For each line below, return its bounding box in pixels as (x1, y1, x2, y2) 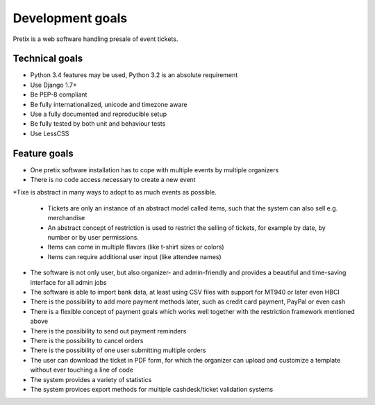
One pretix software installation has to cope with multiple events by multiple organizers (30, 165, 279, 174)
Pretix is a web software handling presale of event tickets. (12, 35, 178, 43)
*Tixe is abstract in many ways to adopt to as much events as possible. (12, 188, 217, 197)
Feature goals (12, 147, 74, 159)
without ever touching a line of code (30, 365, 133, 374)
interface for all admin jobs (30, 278, 107, 286)
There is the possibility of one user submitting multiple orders (30, 346, 206, 354)
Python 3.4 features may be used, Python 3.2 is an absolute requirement (30, 71, 238, 79)
